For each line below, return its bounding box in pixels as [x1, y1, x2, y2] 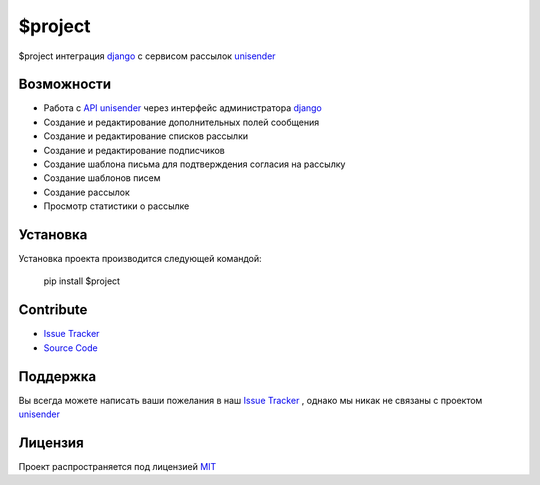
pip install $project [43, 275, 120, 287]
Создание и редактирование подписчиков [43, 144, 225, 156]
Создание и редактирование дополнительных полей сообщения [43, 116, 320, 128]
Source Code [43, 341, 99, 354]
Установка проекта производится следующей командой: [18, 253, 262, 265]
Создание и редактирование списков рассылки [43, 130, 249, 142]
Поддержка [18, 368, 97, 385]
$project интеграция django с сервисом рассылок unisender [18, 50, 276, 62]
